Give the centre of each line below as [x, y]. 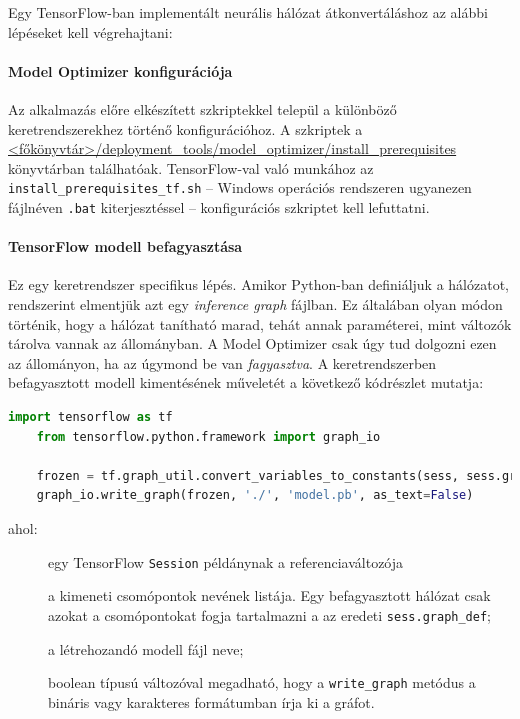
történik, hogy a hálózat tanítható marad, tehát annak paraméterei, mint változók [260, 323]
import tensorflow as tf [90, 417]
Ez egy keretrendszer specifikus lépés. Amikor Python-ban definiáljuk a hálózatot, [258, 284]
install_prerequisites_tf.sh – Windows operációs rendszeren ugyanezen [240, 187]
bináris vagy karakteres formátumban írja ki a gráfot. [211, 701]
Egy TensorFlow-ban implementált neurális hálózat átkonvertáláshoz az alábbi [248, 12]
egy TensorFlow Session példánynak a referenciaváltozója [226, 561]
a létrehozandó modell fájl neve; [146, 648]
